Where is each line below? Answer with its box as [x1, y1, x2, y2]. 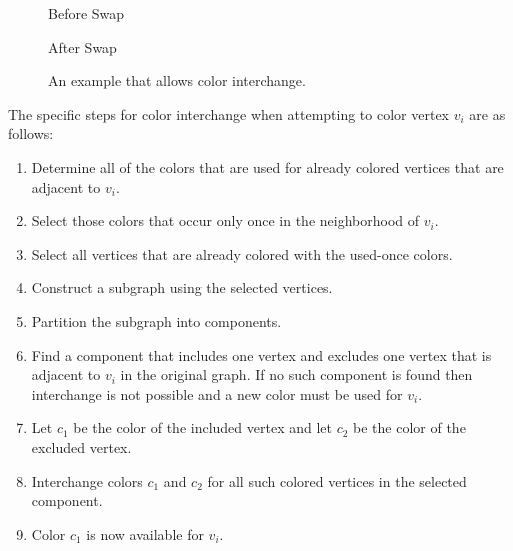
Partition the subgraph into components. [31, 310, 282, 331]
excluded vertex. [31, 436, 132, 457]
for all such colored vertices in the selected [207, 470, 467, 491]
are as [469, 103, 506, 124]
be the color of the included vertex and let [73, 417, 332, 438]
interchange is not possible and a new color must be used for [31, 383, 403, 404]
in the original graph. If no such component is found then [120, 364, 473, 385]
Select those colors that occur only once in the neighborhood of [31, 210, 420, 231]
